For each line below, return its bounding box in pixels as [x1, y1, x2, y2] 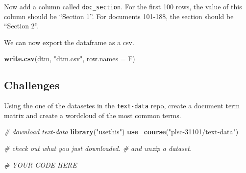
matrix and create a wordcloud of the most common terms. [4, 110, 181, 120]
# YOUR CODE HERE [4, 159, 77, 170]
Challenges [4, 77, 60, 93]
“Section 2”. [4, 21, 39, 31]
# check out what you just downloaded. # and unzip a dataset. [4, 143, 192, 153]
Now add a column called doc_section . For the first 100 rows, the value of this [4, 1, 242, 11]
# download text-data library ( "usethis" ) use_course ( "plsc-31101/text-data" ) [4, 126, 239, 137]
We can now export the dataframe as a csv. [4, 37, 134, 47]
